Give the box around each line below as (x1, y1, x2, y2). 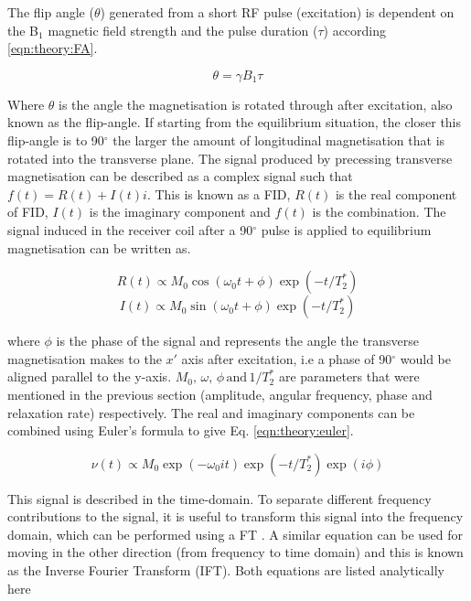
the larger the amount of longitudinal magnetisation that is (112, 130, 445, 149)
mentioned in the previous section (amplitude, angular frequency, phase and (7, 384, 433, 403)
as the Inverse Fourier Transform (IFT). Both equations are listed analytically (7, 561, 444, 580)
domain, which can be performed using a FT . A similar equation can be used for (7, 524, 464, 543)
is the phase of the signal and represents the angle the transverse (56, 331, 420, 350)
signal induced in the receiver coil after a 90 (7, 220, 253, 239)
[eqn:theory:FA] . (7, 38, 98, 58)
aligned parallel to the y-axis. (7, 367, 172, 386)
